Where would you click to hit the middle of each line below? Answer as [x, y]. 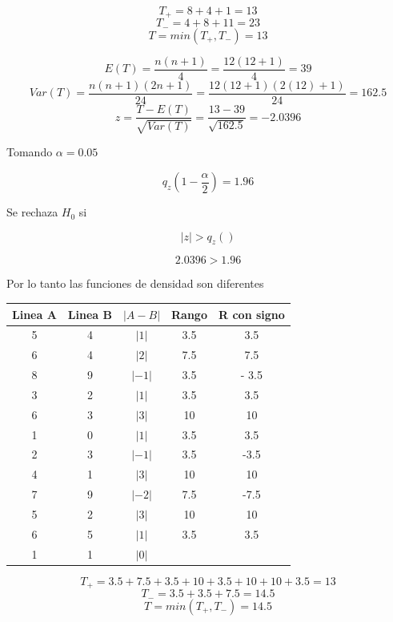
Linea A [34, 314]
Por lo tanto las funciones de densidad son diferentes [135, 283]
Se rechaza [32, 212]
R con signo [251, 314]
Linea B [90, 314]
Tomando [30, 152]
